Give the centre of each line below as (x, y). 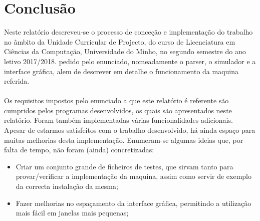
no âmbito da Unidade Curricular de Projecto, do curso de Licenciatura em (120, 41)
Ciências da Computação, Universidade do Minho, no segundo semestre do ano (125, 51)
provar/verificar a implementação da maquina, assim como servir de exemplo (134, 176)
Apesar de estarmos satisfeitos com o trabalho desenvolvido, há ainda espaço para (130, 130)
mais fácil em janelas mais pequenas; (72, 213)
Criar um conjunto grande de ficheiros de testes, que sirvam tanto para (124, 166)
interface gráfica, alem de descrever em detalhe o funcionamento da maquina (121, 71)
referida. (17, 81)
